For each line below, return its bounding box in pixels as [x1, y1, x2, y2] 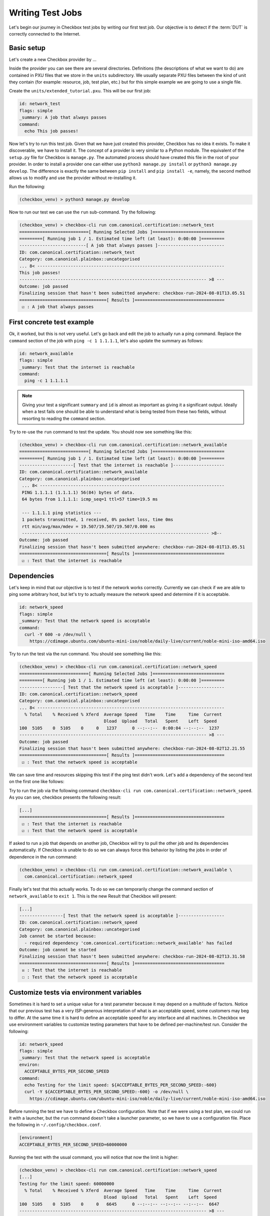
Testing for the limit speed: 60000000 [19, 1181, 114, 1186]
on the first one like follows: [9, 779, 65, 785]
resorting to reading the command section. [22, 415, 106, 421]
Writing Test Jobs [9, 7, 82, 18]
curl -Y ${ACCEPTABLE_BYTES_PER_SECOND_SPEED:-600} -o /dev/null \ [24, 1089, 189, 1094]
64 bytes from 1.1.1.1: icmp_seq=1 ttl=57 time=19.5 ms [22, 497, 158, 502]
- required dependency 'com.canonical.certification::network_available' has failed [24, 940, 233, 946]
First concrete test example [9, 318, 94, 326]
